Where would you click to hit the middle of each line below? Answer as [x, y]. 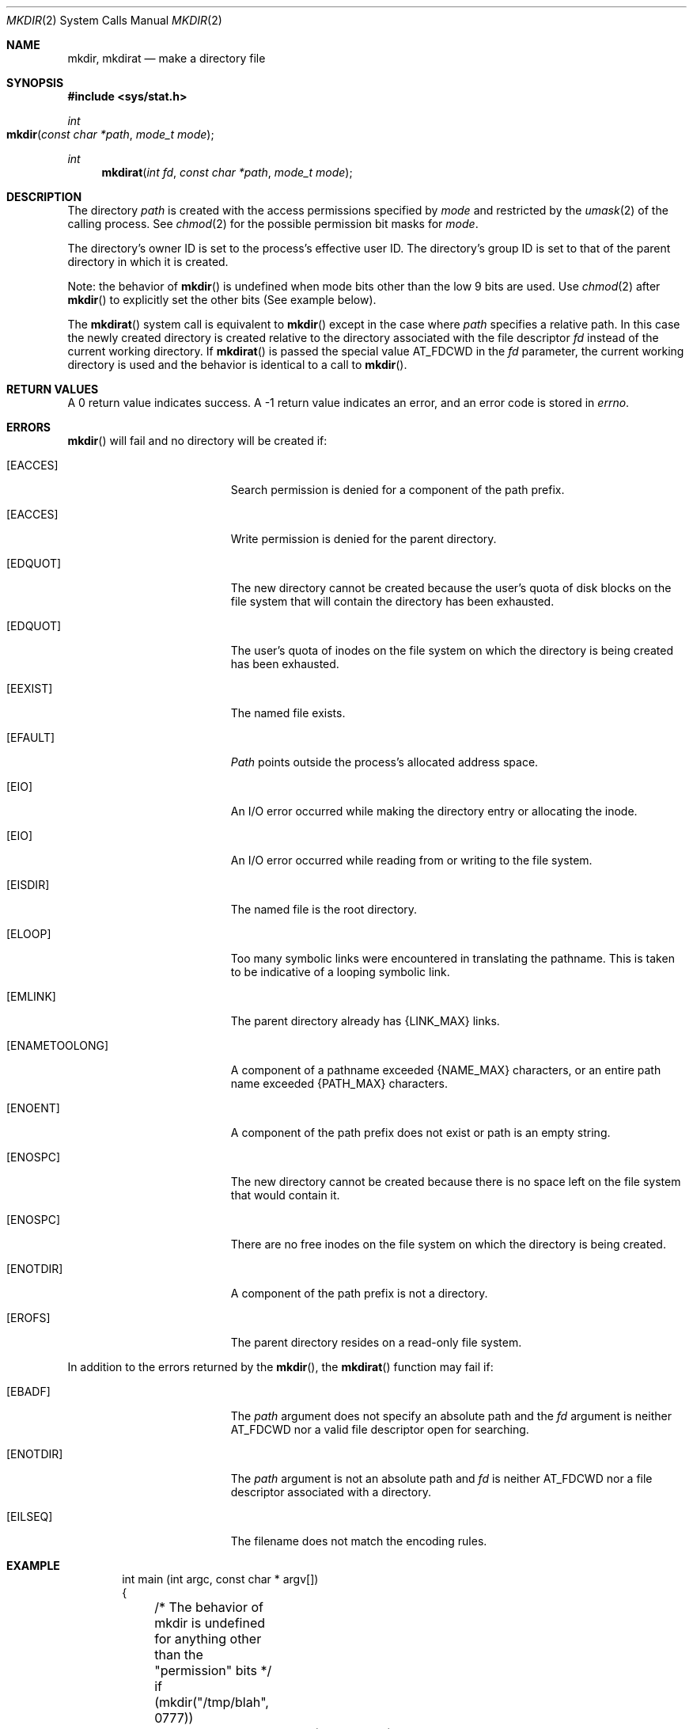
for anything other [208, 1639]
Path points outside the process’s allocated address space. [384, 762]
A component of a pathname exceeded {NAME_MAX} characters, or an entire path [446, 1070]
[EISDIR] [28, 885]
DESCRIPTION [44, 197]
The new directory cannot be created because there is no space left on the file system [456, 1182]
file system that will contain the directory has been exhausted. [392, 601]
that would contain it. [285, 1195]
